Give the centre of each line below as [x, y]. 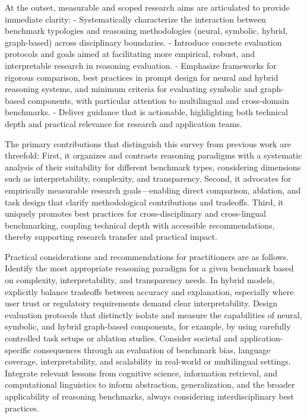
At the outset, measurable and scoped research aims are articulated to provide [147, 7]
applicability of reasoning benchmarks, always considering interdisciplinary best [149, 396]
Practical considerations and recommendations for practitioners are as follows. [147, 256]
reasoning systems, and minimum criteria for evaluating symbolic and [131, 89]
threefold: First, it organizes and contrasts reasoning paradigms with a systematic [153, 155]
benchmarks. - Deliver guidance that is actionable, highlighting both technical [146, 112]
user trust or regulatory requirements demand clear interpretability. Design [141, 303]
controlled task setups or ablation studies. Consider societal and [121, 338]
